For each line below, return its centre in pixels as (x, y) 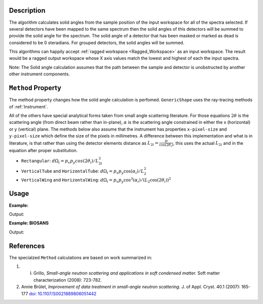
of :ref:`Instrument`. (28, 106)
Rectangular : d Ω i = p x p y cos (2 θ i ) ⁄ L (60, 161)
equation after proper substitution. (43, 151)
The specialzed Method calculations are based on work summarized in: (81, 257)
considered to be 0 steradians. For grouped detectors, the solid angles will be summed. (97, 42)
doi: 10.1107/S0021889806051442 (63, 293)
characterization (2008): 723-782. (68, 280)
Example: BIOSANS (29, 223)
